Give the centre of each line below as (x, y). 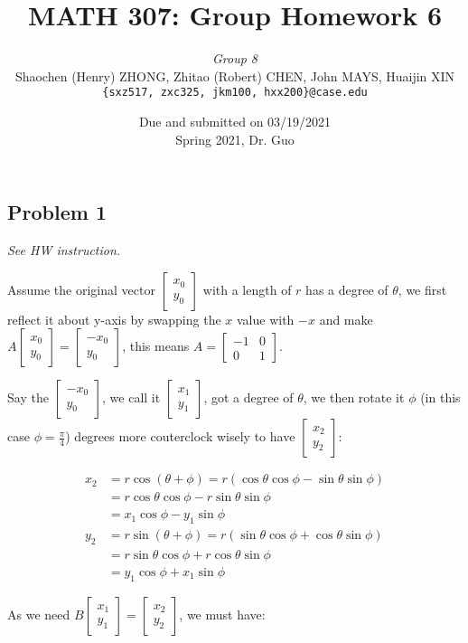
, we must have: (222, 614)
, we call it (131, 397)
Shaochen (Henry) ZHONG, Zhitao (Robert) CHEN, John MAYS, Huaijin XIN (235, 76)
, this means (156, 346)
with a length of (247, 289)
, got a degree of (248, 397)
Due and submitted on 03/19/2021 (235, 121)
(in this (440, 397)
